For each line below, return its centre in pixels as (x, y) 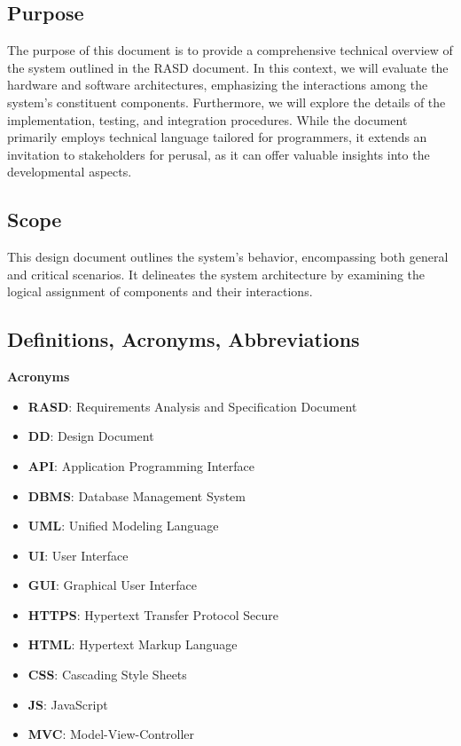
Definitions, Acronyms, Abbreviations (184, 339)
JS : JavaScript (68, 704)
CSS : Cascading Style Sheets (107, 675)
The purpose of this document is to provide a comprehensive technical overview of (230, 50)
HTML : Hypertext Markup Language (133, 644)
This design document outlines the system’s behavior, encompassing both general (228, 257)
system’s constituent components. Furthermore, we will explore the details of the (227, 102)
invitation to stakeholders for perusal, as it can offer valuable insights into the (219, 154)
